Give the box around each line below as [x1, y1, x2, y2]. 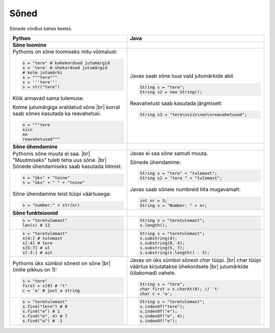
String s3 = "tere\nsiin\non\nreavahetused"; [140, 112, 247, 117]
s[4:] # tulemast [22, 235, 63, 241]
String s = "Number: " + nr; [140, 203, 207, 209]
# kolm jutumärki [22, 69, 63, 75]
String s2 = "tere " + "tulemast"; [140, 175, 223, 181]
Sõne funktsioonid [12, 210, 58, 217]
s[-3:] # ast [22, 250, 53, 255]
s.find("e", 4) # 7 [22, 314, 68, 319]
